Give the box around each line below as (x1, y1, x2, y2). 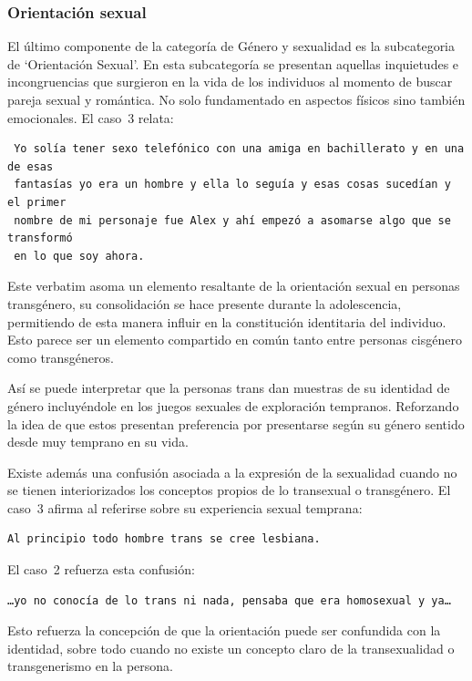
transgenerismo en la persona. (7, 656, 173, 676)
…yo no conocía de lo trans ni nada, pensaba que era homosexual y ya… (7, 593, 451, 607)
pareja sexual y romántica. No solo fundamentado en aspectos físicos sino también (7, 90, 466, 108)
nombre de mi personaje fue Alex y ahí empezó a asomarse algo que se (14, 213, 451, 227)
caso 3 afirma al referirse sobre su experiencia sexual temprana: (7, 498, 363, 517)
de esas (7, 160, 54, 173)
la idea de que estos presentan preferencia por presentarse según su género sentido (7, 414, 465, 433)
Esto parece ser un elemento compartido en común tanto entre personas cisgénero (7, 330, 462, 349)
